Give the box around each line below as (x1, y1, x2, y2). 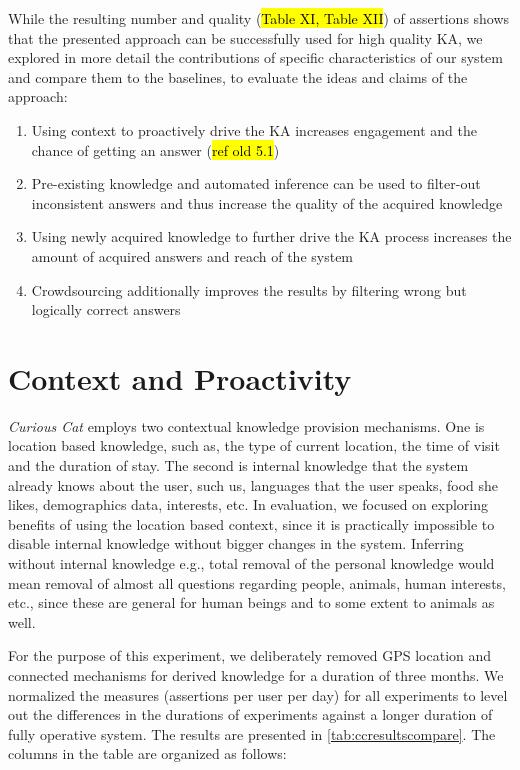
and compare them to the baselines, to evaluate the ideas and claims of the (8, 66, 468, 87)
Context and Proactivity (8, 357, 352, 398)
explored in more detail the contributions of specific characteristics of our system (8, 47, 503, 68)
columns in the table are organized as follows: (8, 743, 287, 764)
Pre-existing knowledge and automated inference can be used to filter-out (31, 173, 481, 194)
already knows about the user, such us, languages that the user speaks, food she (8, 474, 499, 495)
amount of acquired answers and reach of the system (31, 245, 354, 266)
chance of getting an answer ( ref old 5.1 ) (31, 139, 280, 160)
